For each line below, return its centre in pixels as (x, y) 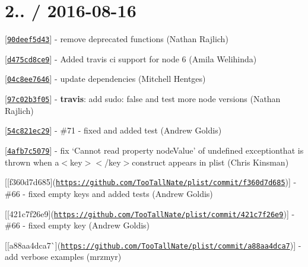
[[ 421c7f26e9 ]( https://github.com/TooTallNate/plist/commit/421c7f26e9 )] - (150, 213)
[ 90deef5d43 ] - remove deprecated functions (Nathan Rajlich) (117, 39)
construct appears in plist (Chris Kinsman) (210, 162)
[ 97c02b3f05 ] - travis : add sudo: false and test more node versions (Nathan (143, 99)
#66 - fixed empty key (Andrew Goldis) (77, 225)
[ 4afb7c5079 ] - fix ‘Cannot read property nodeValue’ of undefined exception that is (154, 150)
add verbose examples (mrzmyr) (63, 257)
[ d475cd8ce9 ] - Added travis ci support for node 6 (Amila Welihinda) (131, 58)
